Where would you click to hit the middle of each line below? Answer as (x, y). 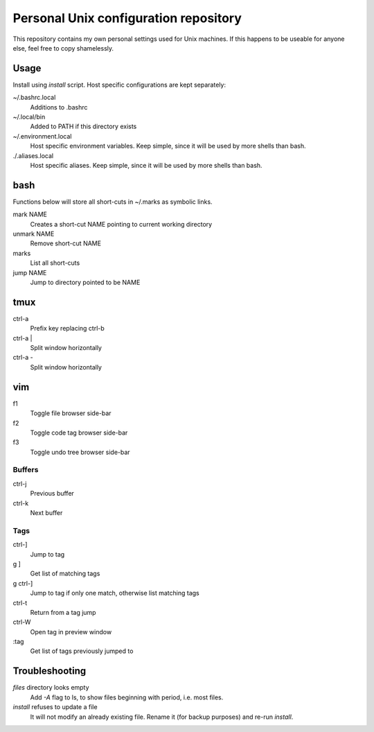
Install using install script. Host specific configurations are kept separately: (119, 85)
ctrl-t (20, 602)
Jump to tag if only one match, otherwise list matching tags (115, 593)
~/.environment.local (42, 136)
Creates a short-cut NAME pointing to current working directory (121, 224)
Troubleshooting (50, 671)
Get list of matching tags (65, 574)
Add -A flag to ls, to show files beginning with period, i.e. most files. (127, 697)
